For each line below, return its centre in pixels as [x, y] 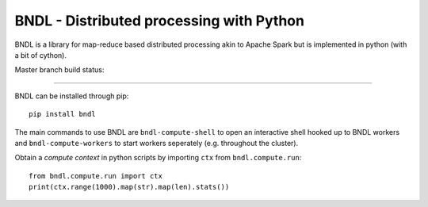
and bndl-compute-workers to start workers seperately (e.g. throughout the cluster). [157, 143]
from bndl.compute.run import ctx [96, 176]
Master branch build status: [59, 70]
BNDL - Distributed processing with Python [160, 21]
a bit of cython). [41, 55]
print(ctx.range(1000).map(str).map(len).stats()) [129, 187]
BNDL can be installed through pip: [72, 96]
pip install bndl [62, 114]
